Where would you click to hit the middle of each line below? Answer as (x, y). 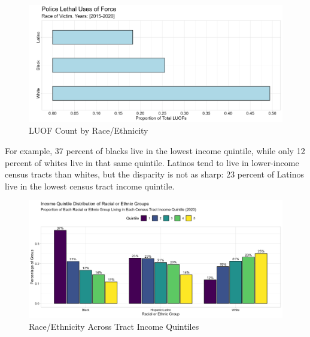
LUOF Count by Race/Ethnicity (89, 130)
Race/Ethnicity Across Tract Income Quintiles (114, 326)
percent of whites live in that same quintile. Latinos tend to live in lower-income (152, 162)
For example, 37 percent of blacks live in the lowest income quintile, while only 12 (155, 151)
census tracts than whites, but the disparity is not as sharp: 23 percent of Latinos (154, 174)
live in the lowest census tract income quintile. (90, 186)
